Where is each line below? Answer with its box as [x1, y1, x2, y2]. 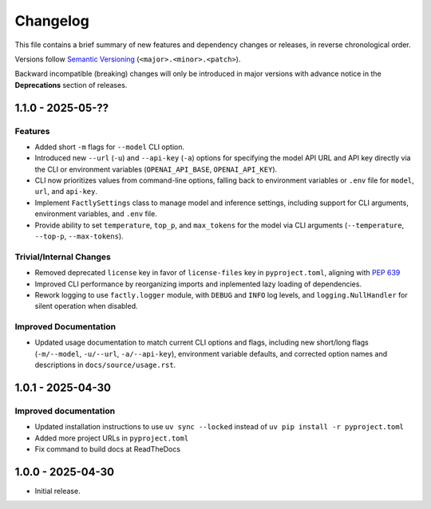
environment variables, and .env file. [34, 209, 157, 219]
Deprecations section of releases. [14, 80, 128, 89]
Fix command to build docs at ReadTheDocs [34, 444, 181, 454]
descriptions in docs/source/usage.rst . [34, 360, 176, 370]
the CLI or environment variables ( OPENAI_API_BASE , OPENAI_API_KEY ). [34, 164, 278, 174]
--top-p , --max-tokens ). [34, 231, 124, 241]
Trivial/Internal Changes [14, 251, 112, 262]
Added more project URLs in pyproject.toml [34, 433, 189, 443]
